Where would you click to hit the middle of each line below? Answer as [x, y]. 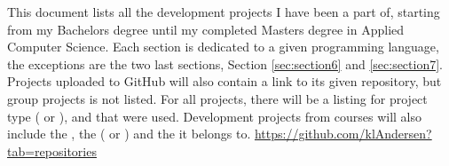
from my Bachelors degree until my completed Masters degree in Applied [206, 29]
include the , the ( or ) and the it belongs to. [129, 134]
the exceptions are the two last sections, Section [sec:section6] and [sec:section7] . [225, 63]
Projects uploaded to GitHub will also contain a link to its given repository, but [224, 81]
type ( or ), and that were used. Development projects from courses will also [215, 116]
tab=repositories [52, 150]
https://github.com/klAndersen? [343, 134]
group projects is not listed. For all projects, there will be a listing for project [217, 98]
